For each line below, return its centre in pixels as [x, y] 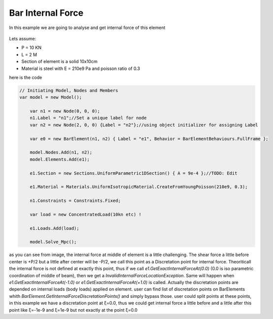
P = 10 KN [31, 48]
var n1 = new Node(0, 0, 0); [65, 111]
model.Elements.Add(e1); [60, 159]
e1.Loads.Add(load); [55, 228]
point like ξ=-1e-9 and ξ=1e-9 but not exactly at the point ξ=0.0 [73, 310]
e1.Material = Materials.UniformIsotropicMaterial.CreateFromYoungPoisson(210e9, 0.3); [139, 187]
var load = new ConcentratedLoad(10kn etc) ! [86, 214]
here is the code [26, 77]
